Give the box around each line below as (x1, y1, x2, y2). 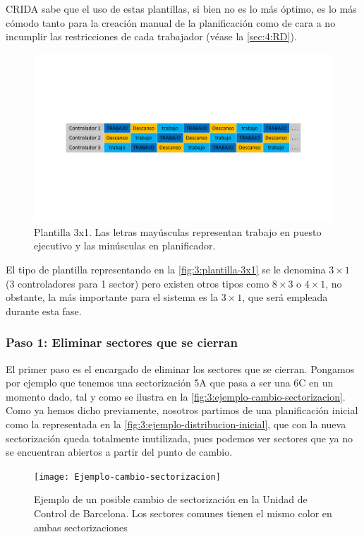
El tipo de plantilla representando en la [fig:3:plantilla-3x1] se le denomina (6, 262, 326, 277)
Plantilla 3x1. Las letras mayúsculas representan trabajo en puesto (34, 224, 322, 239)
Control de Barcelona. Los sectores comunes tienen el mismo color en (34, 506, 332, 521)
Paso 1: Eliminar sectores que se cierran (6, 334, 238, 351)
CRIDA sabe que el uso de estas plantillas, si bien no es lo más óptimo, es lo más (6, 1, 357, 16)
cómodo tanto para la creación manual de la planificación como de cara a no (6, 15, 336, 30)
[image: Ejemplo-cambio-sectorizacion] (34, 471, 221, 482)
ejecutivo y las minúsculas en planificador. (34, 238, 216, 253)
